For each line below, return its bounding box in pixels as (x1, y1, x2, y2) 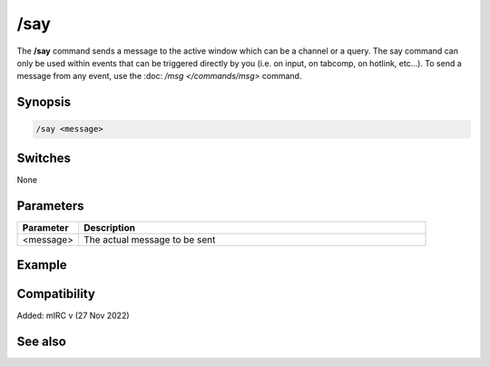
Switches (16, 150, 72, 165)
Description (83, 221, 136, 233)
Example (16, 257, 67, 273)
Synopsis (16, 94, 72, 110)
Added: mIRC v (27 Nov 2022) (16, 310, 131, 322)
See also (16, 334, 67, 350)
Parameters (16, 198, 84, 213)
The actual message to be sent (83, 233, 216, 245)
